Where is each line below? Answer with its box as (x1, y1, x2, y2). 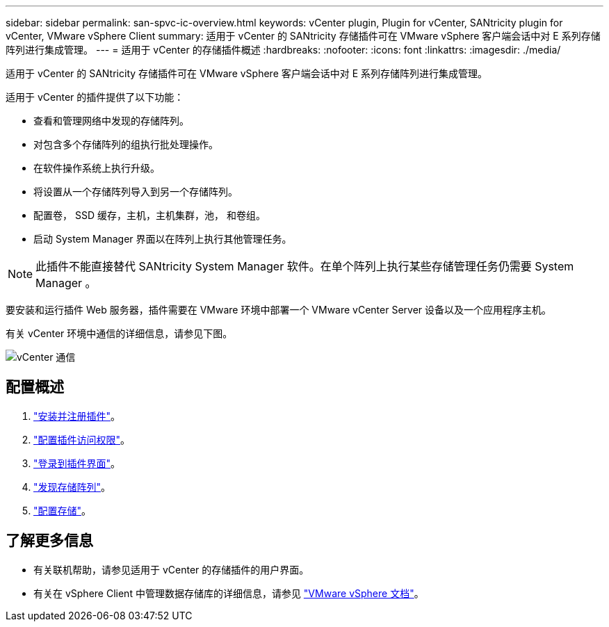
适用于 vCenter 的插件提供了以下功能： (6, 91, 184, 103)
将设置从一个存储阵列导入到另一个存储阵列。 (33, 186, 238, 197)
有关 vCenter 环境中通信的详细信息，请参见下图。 (6, 327, 233, 339)
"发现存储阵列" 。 (33, 480, 111, 493)
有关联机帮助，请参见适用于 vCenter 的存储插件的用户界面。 (33, 563, 309, 576)
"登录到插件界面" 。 (33, 457, 121, 469)
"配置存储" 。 (33, 504, 92, 516)
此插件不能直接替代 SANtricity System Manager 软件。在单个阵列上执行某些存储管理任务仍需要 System (35, 259, 574, 273)
